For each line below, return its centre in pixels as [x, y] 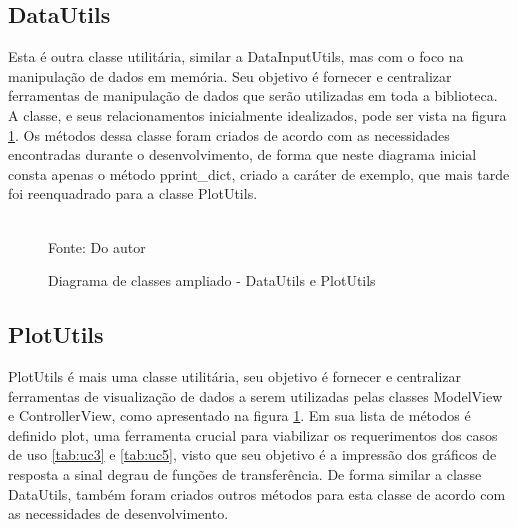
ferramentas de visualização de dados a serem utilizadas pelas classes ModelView [255, 395]
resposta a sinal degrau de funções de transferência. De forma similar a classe [245, 473]
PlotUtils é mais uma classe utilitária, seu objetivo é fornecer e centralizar [235, 375]
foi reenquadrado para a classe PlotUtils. [133, 193]
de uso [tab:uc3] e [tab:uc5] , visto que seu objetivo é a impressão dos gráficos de [252, 454]
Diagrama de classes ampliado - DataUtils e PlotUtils [212, 280]
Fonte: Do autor [97, 246]
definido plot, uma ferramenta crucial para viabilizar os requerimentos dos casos [253, 434]
